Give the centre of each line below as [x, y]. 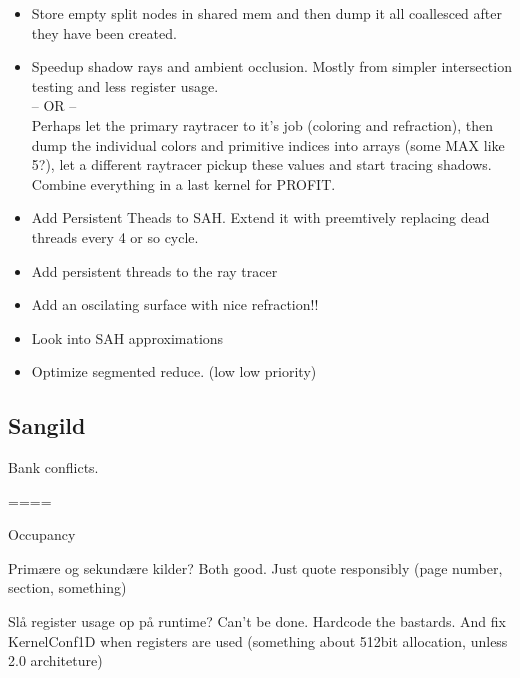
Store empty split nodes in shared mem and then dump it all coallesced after [266, 13]
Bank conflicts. [53, 467]
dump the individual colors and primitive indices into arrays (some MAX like [268, 144]
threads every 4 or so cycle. [115, 236]
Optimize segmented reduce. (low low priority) [174, 371]
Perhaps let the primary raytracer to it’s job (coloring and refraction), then [262, 124]
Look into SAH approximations [127, 337]
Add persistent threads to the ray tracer [154, 270]
